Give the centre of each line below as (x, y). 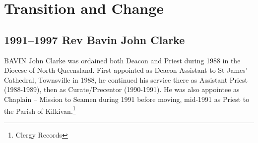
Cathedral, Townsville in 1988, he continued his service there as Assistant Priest (126, 79)
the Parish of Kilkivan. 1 (40, 110)
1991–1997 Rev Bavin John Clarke (95, 39)
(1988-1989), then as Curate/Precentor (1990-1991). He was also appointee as (122, 89)
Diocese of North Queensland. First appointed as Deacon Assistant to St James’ (126, 70)
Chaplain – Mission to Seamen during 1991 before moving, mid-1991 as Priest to (127, 99)
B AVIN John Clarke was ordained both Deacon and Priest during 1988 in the (122, 60)
